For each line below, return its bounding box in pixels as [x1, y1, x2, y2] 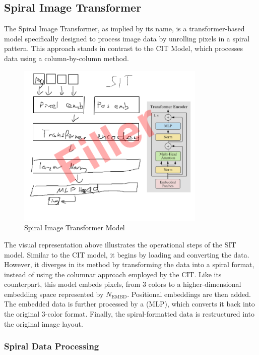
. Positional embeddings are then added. [127, 288, 251, 299]
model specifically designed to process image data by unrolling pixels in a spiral [4, 33, 250, 43]
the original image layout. [4, 318, 83, 329]
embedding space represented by [4, 288, 104, 299]
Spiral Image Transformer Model [24, 222, 125, 233]
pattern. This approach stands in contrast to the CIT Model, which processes [4, 43, 243, 54]
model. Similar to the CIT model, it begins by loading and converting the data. [4, 249, 249, 260]
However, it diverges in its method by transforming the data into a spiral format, [4, 259, 254, 270]
